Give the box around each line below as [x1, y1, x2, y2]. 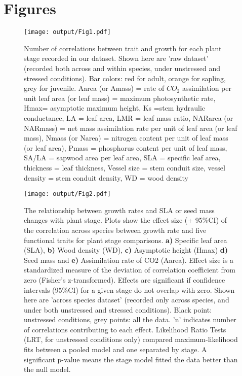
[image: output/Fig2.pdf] [24, 190, 111, 198]
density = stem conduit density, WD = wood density [24, 172, 188, 183]
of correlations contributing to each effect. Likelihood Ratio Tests [24, 324, 226, 334]
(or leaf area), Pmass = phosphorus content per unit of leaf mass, [24, 142, 227, 153]
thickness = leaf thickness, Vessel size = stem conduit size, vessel [24, 162, 225, 173]
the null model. [24, 364, 71, 374]
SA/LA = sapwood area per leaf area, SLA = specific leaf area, [24, 152, 221, 163]
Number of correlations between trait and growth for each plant [24, 43, 222, 53]
